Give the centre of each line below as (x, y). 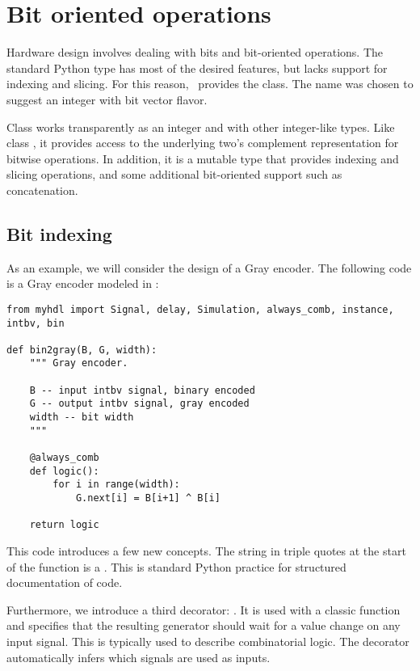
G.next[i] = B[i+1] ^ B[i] (148, 498)
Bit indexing (59, 233)
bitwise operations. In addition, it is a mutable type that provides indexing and (203, 158)
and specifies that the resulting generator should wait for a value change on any (204, 625)
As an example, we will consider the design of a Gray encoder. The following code (209, 267)
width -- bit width (82, 418)
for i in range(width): (116, 485)
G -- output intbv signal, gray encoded (139, 404)
